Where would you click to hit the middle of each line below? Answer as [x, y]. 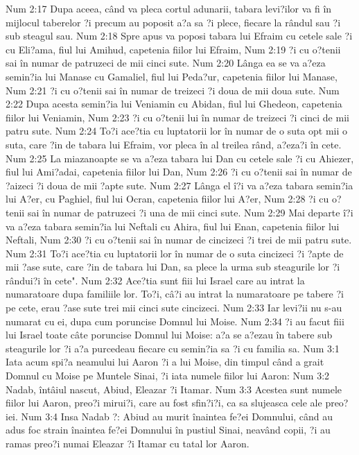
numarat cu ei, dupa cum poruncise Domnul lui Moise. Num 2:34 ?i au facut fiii [175, 321]
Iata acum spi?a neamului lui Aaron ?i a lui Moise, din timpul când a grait [165, 362]
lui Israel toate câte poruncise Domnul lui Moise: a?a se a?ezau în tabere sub [169, 335]
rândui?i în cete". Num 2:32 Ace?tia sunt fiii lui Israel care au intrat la [155, 280]
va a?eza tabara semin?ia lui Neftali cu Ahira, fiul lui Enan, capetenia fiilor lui [173, 226]
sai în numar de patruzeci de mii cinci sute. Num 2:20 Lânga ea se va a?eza [166, 63]
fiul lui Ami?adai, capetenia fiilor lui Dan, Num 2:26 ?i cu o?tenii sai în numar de [179, 172]
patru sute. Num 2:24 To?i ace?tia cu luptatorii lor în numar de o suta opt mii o [177, 131]
